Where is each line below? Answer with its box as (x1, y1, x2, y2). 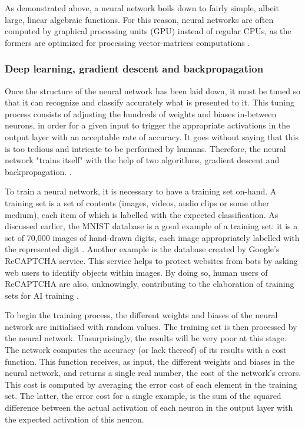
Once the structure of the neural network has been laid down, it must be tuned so (5, 84, 301, 97)
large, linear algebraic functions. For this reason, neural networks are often (5, 13, 274, 25)
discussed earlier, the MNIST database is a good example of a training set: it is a (5, 220, 298, 232)
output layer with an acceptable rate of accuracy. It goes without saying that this (5, 130, 299, 143)
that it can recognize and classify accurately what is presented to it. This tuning (5, 96, 295, 108)
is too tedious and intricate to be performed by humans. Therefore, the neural (5, 142, 286, 154)
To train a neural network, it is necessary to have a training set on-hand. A (5, 185, 277, 197)
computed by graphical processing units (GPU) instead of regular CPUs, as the (5, 25, 291, 37)
